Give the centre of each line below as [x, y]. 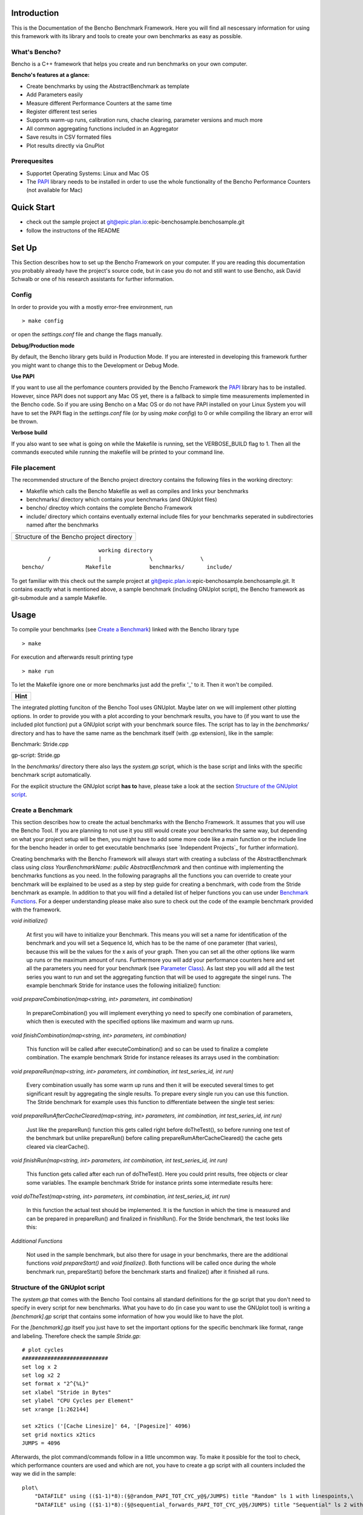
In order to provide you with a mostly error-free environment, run [92, 307]
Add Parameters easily [54, 95]
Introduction [35, 13]
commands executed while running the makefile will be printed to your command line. [118, 452]
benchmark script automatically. [51, 775]
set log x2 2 [41, 1375]
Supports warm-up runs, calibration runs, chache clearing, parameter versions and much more [145, 120]
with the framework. [36, 910]
